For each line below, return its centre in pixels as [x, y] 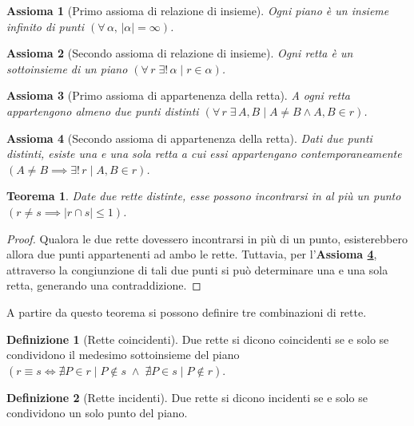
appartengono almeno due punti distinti [103, 110]
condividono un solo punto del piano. [97, 413]
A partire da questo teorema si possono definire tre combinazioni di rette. [187, 312]
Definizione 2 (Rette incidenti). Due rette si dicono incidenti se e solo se [187, 397]
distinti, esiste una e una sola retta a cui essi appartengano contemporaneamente [204, 154]
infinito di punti [45, 26]
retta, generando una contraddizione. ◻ [104, 285]
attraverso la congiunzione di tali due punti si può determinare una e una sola [197, 269]
